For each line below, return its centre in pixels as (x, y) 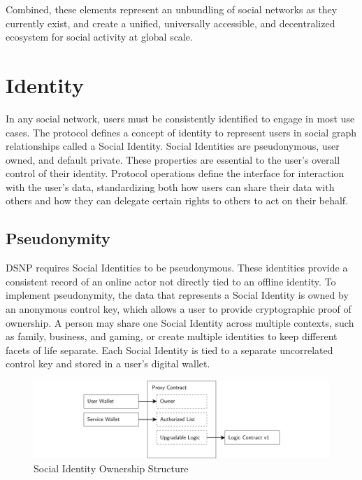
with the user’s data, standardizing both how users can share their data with (170, 186)
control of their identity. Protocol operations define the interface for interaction (175, 173)
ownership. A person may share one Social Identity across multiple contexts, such (180, 322)
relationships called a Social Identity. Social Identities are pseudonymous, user (173, 146)
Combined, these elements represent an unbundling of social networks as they (172, 9)
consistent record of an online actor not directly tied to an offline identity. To (171, 281)
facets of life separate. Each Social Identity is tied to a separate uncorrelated (169, 350)
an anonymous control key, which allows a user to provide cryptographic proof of (179, 309)
